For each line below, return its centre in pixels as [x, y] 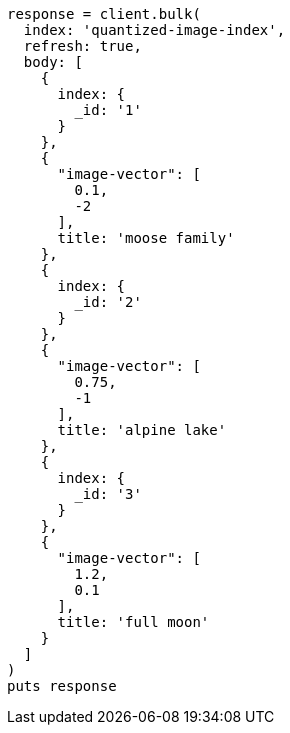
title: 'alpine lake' [142, 430]
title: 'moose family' [146, 238]
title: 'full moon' [133, 622]
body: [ [53, 62]
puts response [62, 686]
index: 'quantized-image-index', [154, 30]
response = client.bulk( [104, 14]
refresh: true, [82, 46]
